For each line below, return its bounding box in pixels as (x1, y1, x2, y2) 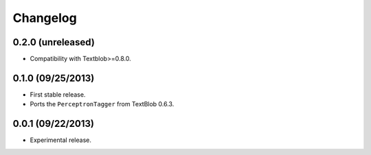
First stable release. (30, 90, 86, 99)
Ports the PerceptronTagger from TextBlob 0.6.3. (30, 100, 175, 108)
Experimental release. (30, 136, 92, 144)
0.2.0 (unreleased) (12, 36, 95, 48)
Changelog (12, 10, 77, 25)
